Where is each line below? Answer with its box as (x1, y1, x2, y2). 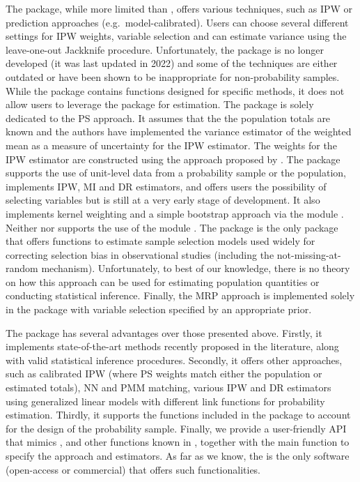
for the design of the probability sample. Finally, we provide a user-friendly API (6, 421, 347, 435)
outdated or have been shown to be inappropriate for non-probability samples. (6, 69, 340, 84)
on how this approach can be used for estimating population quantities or (6, 274, 320, 289)
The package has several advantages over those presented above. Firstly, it (6, 325, 322, 340)
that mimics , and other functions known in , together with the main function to (6, 435, 350, 449)
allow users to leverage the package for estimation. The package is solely (6, 97, 314, 112)
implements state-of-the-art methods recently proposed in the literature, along (6, 339, 339, 354)
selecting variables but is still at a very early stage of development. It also (6, 193, 320, 207)
